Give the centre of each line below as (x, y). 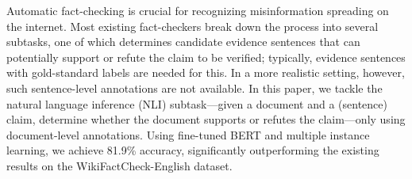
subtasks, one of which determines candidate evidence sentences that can (183, 42)
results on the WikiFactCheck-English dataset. (119, 165)
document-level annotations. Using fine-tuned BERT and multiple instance (188, 134)
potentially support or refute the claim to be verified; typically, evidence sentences (206, 57)
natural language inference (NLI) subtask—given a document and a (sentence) (197, 103)
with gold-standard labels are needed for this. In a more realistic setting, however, (206, 72)
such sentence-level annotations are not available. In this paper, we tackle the (194, 88)
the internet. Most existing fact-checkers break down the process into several (193, 26)
